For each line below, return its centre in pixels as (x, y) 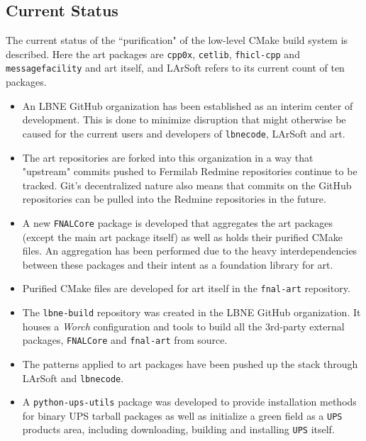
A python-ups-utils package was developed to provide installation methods (189, 402)
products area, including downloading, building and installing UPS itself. (178, 429)
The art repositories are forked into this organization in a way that (168, 157)
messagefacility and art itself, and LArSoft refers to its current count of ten (175, 68)
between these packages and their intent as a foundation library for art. (178, 264)
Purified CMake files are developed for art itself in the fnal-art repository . (186, 288)
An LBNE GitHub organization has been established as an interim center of (188, 105)
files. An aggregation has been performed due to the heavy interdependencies (190, 251)
